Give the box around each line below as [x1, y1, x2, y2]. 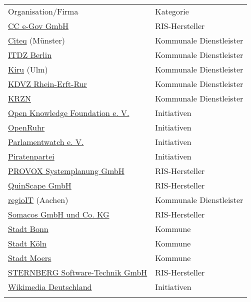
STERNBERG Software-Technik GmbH [8, 266, 147, 278]
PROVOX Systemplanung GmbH [8, 165, 124, 176]
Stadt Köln [8, 237, 46, 249]
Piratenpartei [8, 150, 54, 162]
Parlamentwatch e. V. [8, 136, 84, 147]
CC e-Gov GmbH [8, 20, 69, 31]
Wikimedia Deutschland [8, 281, 92, 292]
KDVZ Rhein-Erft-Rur [8, 78, 87, 89]
